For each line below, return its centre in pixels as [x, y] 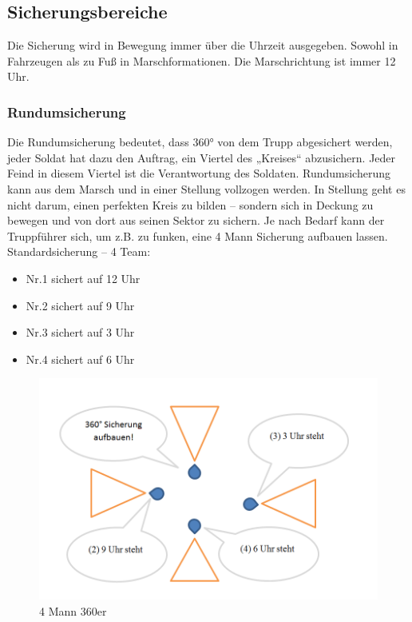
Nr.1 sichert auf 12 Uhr [83, 278]
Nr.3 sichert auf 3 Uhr [80, 332]
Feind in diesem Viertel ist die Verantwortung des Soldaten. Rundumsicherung [199, 173]
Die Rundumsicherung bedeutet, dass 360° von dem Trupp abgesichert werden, [200, 142]
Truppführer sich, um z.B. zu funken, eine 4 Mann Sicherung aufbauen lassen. [198, 235]
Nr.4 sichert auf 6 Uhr [80, 359]
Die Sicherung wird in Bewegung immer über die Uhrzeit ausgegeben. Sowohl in [203, 45]
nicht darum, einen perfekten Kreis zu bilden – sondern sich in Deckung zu [190, 204]
